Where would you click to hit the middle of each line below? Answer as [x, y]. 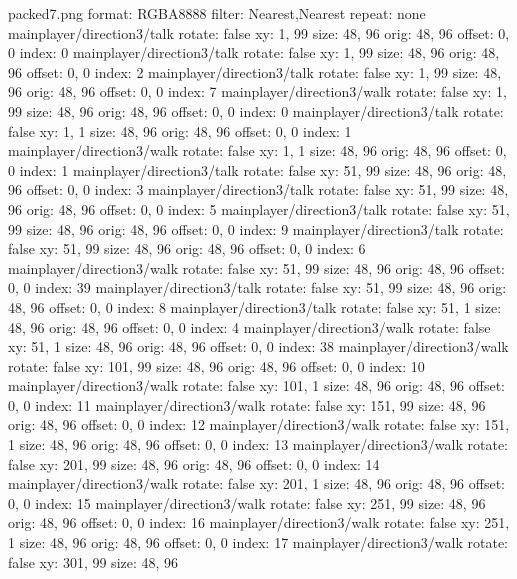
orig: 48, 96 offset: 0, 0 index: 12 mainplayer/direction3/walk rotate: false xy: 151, [259, 424]
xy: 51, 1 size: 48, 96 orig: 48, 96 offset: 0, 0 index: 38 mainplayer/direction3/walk [258, 346]
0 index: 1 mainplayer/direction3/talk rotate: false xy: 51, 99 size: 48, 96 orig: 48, [257, 169]
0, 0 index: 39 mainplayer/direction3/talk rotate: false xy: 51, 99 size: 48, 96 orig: [257, 287]
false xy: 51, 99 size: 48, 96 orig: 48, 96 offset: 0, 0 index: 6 [187, 248]
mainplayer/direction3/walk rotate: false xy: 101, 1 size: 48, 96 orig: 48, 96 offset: [256, 385]
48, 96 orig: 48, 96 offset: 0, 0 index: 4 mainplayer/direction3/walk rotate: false [249, 326]
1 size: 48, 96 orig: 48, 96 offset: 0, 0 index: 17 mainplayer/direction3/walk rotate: [258, 542]
